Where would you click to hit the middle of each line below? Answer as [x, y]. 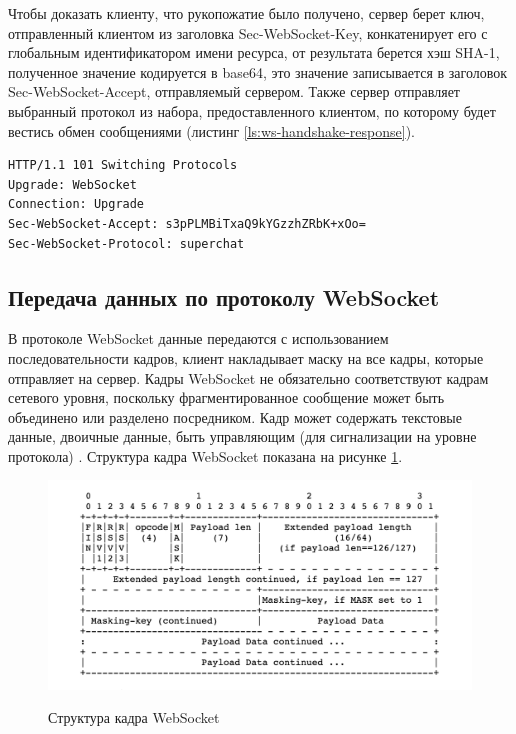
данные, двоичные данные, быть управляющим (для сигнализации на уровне [242, 436]
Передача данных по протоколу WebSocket [224, 296]
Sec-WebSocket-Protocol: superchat [126, 243]
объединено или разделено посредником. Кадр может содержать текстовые [235, 416]
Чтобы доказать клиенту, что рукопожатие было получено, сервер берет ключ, [246, 13]
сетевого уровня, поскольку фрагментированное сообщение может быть [226, 397]
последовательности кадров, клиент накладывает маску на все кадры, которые [246, 357]
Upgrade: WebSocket [72, 184]
